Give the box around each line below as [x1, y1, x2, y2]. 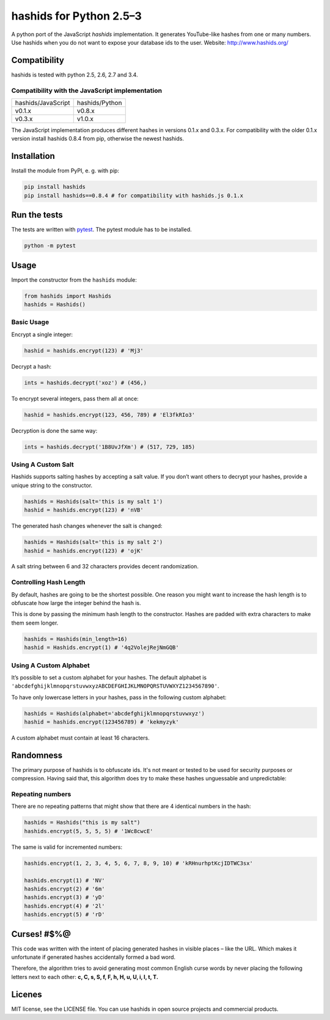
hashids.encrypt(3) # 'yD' [24, 894, 105, 901]
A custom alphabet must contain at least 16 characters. [11, 734, 150, 742]
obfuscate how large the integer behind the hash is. [11, 600, 142, 607]
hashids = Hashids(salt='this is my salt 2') [24, 538, 163, 546]
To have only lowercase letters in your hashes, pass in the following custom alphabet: [11, 694, 227, 701]
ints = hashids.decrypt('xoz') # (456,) [24, 379, 147, 386]
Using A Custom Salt [11, 460, 75, 469]
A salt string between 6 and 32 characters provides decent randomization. [11, 563, 199, 570]
